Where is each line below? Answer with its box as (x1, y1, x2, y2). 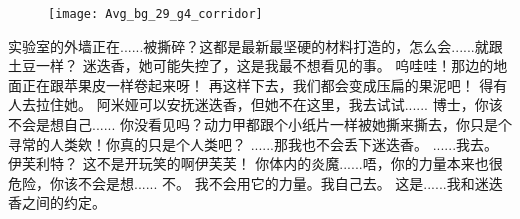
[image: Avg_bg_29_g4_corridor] (48, 7, 263, 21)
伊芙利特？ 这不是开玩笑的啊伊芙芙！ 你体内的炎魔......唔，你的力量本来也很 (8, 153, 503, 174)
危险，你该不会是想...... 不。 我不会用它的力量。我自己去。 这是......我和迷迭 (8, 172, 503, 193)
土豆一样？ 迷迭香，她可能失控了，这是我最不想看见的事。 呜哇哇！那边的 (8, 55, 494, 76)
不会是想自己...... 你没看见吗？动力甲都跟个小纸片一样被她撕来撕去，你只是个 (8, 114, 513, 135)
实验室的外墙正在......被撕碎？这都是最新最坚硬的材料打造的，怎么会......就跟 (8, 35, 503, 56)
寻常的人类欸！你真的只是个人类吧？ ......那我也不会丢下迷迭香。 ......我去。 (8, 133, 499, 154)
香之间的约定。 (8, 192, 106, 213)
